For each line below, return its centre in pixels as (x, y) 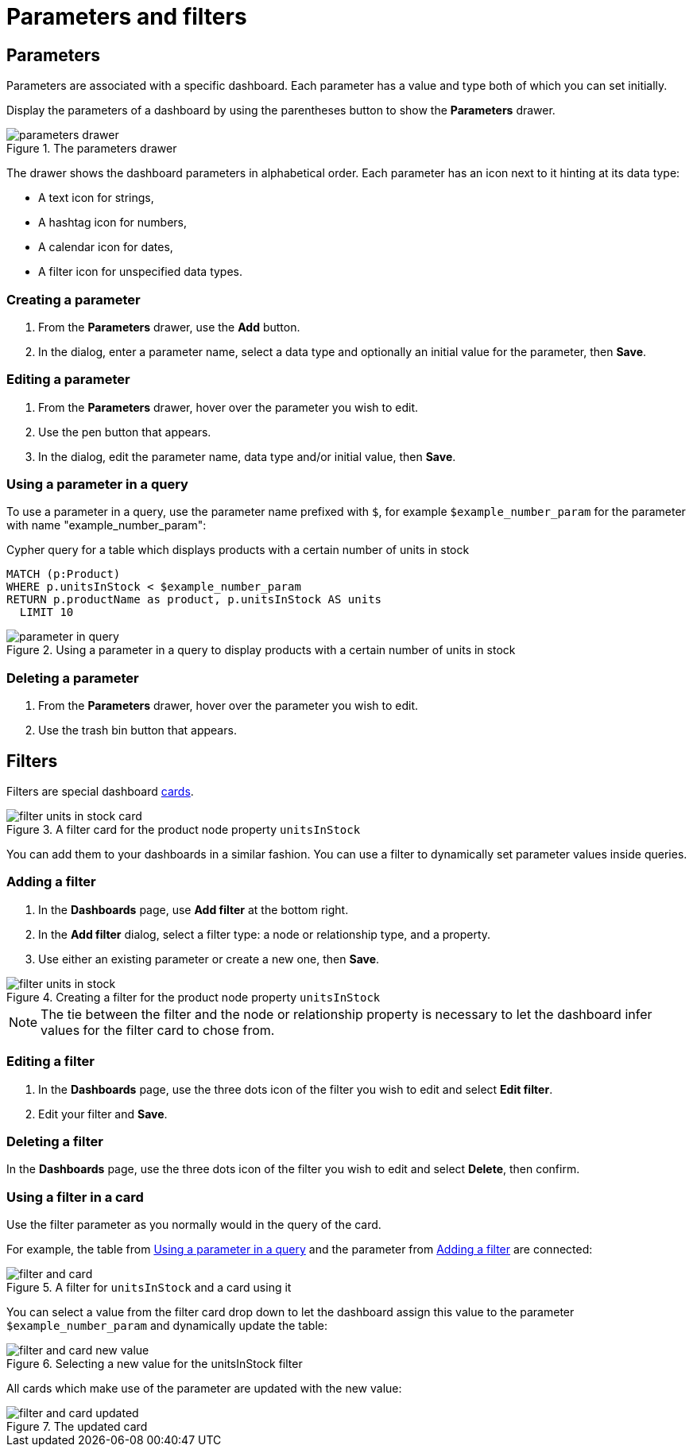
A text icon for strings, (96, 198)
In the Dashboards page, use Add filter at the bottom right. (194, 909)
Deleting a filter (55, 1141)
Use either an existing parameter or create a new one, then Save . (209, 959)
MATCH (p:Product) (64, 574)
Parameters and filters (127, 17)
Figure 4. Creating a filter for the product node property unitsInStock (194, 997)
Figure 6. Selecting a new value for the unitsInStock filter (155, 1364)
